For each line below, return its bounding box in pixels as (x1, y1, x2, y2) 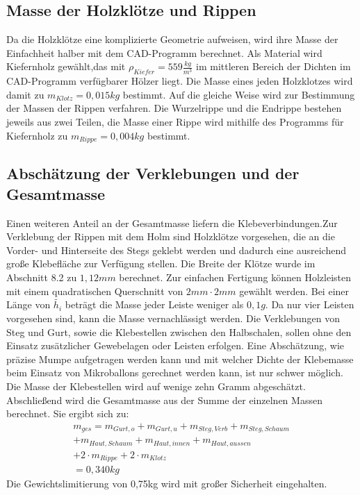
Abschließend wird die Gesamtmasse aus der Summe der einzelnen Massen (6, 392, 322, 407)
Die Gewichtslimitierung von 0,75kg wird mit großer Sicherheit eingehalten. (6, 476, 327, 491)
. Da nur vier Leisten (265, 297, 354, 312)
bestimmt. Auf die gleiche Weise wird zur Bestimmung (122, 87, 355, 101)
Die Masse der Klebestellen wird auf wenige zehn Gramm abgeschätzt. (6, 378, 306, 393)
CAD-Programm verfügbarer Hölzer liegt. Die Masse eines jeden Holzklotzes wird (6, 74, 353, 88)
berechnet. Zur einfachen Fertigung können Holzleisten (119, 269, 352, 284)
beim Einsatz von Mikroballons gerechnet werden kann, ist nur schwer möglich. (6, 365, 343, 380)
